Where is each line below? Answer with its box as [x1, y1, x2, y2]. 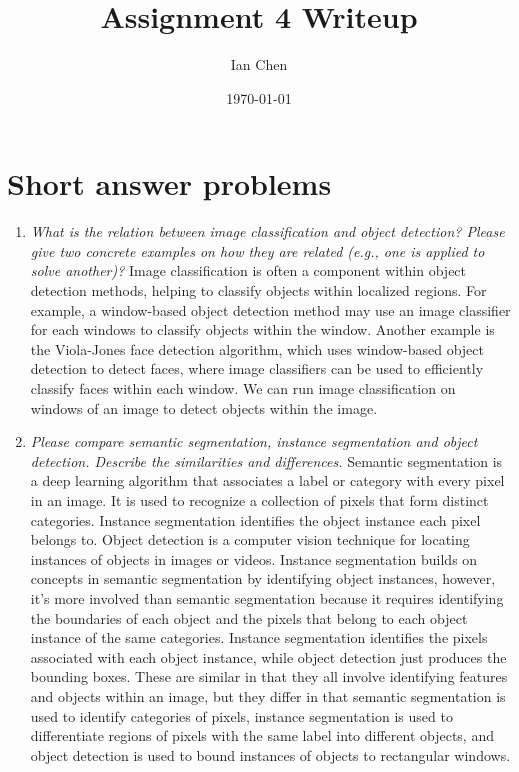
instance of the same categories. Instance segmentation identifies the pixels [30, 627, 488, 648]
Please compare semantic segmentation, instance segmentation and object [30, 431, 478, 452]
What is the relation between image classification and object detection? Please [30, 221, 505, 242]
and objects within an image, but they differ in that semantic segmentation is [30, 685, 506, 706]
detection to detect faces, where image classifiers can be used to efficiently [30, 358, 484, 379]
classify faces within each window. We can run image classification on [30, 378, 456, 398]
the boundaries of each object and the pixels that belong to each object [30, 607, 468, 628]
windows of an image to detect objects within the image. [30, 397, 378, 418]
